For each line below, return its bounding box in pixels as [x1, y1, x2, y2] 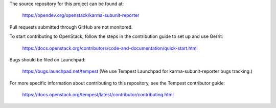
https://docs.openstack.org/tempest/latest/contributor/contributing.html [22, 92, 174, 98]
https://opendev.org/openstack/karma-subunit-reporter [22, 12, 140, 18]
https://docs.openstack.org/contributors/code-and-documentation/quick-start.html [22, 45, 198, 51]
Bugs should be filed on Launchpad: [9, 56, 86, 62]
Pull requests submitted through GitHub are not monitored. [9, 24, 133, 30]
